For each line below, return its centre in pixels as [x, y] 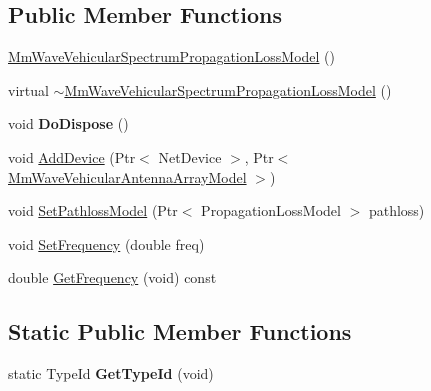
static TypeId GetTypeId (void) [111, 373]
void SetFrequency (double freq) [106, 243]
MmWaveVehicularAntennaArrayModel [127, 176]
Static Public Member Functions [180, 331]
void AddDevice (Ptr [72, 156]
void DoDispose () [68, 123]
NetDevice [190, 156]
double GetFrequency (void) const [112, 277]
